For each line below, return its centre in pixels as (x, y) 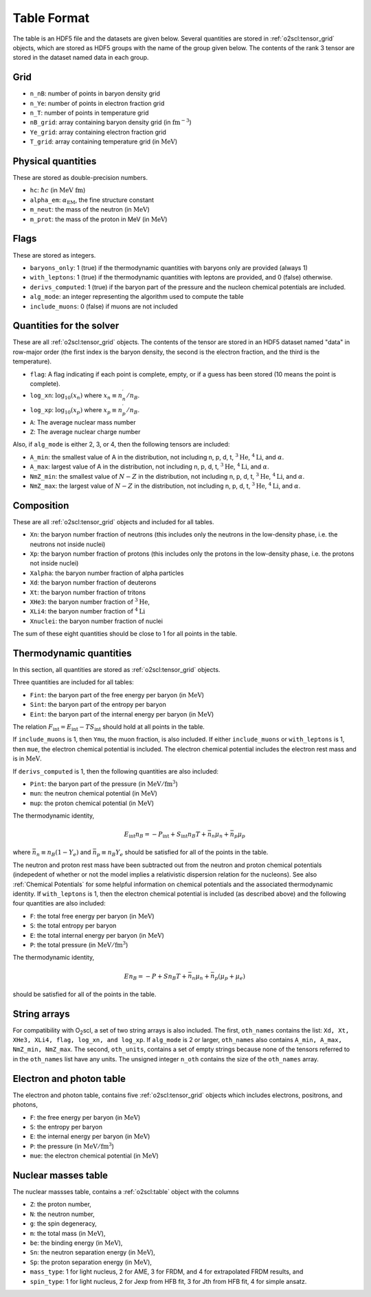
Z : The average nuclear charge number (85, 431)
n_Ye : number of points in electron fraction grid (97, 103)
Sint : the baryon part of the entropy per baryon (98, 705)
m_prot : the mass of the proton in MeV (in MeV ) (99, 219)
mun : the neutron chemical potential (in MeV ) (94, 793)
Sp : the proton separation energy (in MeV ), (91, 1262)
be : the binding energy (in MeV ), (76, 1243)
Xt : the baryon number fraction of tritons (88, 592)
